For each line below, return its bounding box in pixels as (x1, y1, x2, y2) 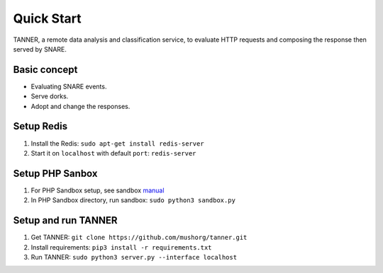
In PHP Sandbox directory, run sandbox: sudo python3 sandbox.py (30, 196, 235, 204)
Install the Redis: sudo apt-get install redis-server (30, 139, 205, 148)
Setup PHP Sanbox (13, 167, 99, 180)
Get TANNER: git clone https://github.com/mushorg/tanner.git (30, 233, 248, 242)
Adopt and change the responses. (30, 102, 131, 110)
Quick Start (13, 11, 82, 26)
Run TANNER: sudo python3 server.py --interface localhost (30, 252, 238, 261)
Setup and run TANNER (13, 214, 118, 226)
